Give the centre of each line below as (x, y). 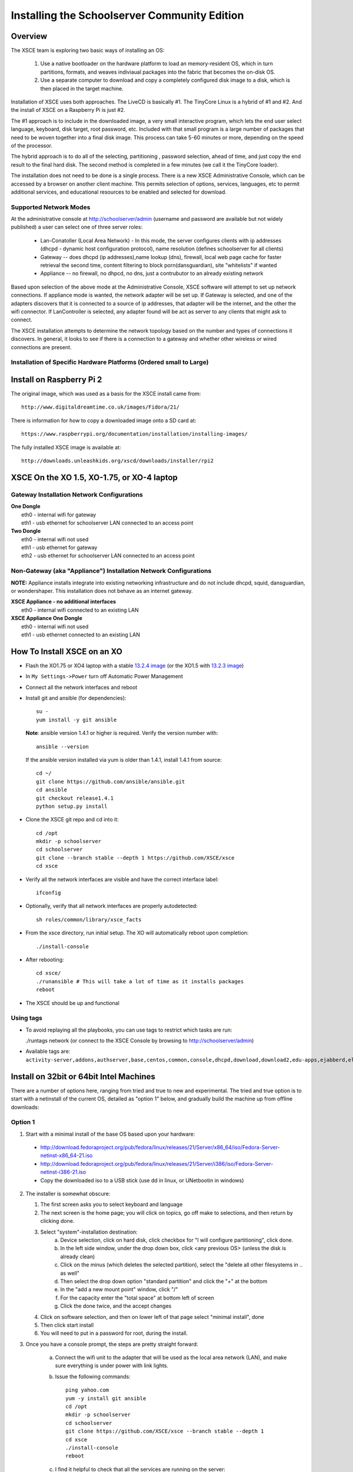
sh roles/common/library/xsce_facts (89, 919)
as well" (70, 1273)
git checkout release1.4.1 (75, 798)
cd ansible (52, 790)
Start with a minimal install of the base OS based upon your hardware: (110, 1134)
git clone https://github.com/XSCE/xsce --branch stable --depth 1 (165, 1431)
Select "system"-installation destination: (89, 1232)
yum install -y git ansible (76, 720)
